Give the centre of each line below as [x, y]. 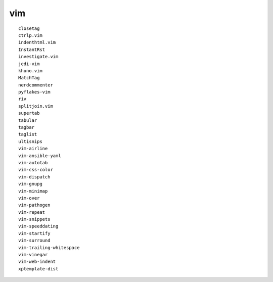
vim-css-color [36, 170]
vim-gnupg [30, 184]
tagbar [27, 127]
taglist [28, 134]
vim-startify [34, 233]
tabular [28, 120]
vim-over [29, 198]
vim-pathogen [34, 205]
